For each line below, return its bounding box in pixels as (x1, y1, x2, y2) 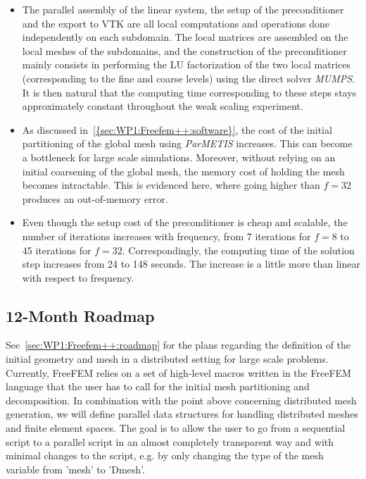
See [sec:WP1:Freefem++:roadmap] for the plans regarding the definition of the (6, 337, 351, 352)
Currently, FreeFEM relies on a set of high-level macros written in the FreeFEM (6, 365, 351, 380)
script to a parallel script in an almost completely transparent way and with (6, 434, 334, 449)
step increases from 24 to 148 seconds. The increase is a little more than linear (22, 256, 360, 271)
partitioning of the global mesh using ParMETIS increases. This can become (22, 136, 353, 151)
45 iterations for (22, 242, 91, 257)
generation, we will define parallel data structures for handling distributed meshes (6, 406, 358, 421)
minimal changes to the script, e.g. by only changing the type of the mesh (6, 448, 324, 463)
